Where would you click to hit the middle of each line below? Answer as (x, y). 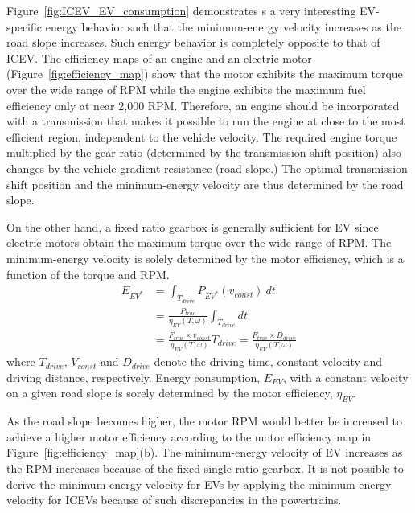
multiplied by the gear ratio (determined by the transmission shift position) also (204, 152)
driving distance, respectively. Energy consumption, (134, 377)
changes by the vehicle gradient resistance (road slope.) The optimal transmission (207, 168)
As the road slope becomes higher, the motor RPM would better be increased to (205, 421)
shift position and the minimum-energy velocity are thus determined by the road (205, 184)
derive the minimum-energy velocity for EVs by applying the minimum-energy (199, 484)
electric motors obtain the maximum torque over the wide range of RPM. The (199, 242)
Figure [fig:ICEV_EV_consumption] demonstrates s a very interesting (181, 10)
